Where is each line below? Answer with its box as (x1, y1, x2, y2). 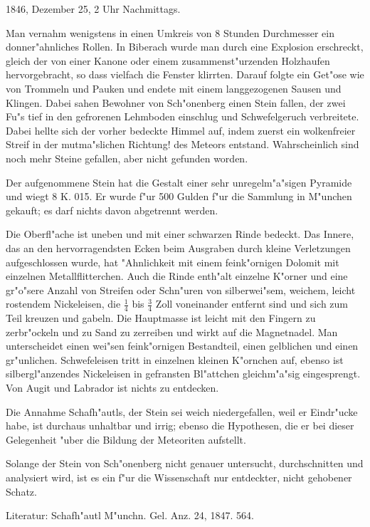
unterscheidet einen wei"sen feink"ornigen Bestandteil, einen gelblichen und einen (6, 338, 359, 353)
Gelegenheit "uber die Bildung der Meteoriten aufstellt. (6, 432, 246, 447)
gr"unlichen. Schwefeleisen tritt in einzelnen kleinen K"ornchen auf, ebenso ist (6, 352, 344, 367)
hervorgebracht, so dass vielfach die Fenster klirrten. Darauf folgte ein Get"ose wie (6, 67, 364, 82)
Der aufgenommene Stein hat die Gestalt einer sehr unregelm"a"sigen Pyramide (6, 174, 352, 189)
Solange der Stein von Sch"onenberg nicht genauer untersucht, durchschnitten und (6, 456, 364, 471)
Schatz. (6, 484, 37, 499)
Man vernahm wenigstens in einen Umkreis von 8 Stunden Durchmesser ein (6, 25, 334, 40)
